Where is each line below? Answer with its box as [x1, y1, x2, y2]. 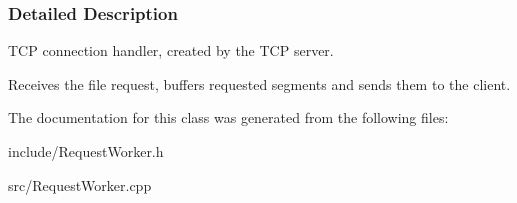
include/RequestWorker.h [8, 141, 164, 161]
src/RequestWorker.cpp [8, 174, 152, 195]
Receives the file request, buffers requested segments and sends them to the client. [8, 73, 511, 94]
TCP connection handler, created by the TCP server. [8, 40, 334, 61]
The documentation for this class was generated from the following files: [8, 107, 449, 128]
